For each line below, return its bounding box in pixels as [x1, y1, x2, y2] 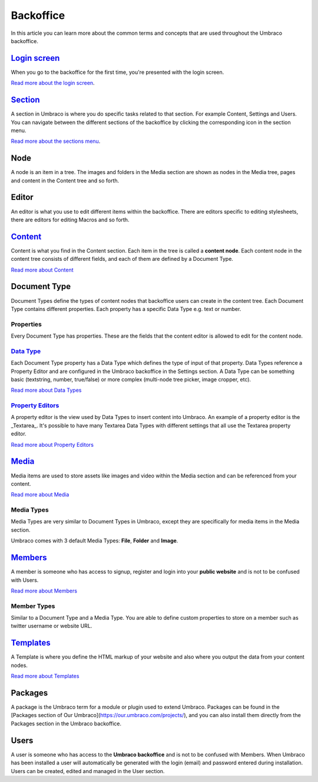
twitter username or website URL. [11, 623, 92, 630]
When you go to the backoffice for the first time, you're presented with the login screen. [11, 68, 224, 76]
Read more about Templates [11, 673, 79, 680]
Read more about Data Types [11, 387, 82, 394]
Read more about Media [11, 491, 69, 498]
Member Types [11, 602, 55, 610]
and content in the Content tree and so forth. [11, 177, 120, 184]
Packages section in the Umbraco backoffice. [11, 720, 122, 727]
